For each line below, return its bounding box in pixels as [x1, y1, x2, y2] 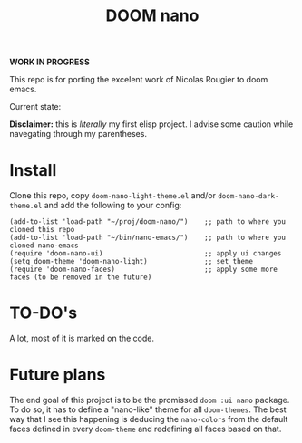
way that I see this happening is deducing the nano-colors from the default [9, 414, 288, 424]
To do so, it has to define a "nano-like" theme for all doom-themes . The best [9, 404, 287, 415]
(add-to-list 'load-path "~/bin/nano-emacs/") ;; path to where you [9, 233, 286, 243]
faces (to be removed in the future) [9, 273, 152, 282]
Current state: [9, 101, 62, 112]
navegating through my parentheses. [9, 129, 148, 140]
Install [9, 160, 57, 181]
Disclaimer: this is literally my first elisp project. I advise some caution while [9, 119, 294, 130]
